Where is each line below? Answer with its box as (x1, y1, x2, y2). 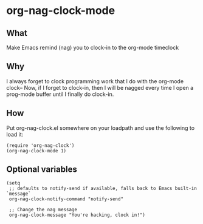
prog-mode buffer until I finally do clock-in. (6, 90, 114, 98)
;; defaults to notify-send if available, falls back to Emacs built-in (9, 186, 198, 192)
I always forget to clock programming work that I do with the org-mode (6, 77, 184, 85)
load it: (6, 131, 24, 138)
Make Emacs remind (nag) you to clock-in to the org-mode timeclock (6, 44, 179, 51)
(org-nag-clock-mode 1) (6, 148, 67, 154)
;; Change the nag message (9, 207, 78, 213)
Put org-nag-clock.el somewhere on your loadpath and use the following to (6, 124, 195, 131)
